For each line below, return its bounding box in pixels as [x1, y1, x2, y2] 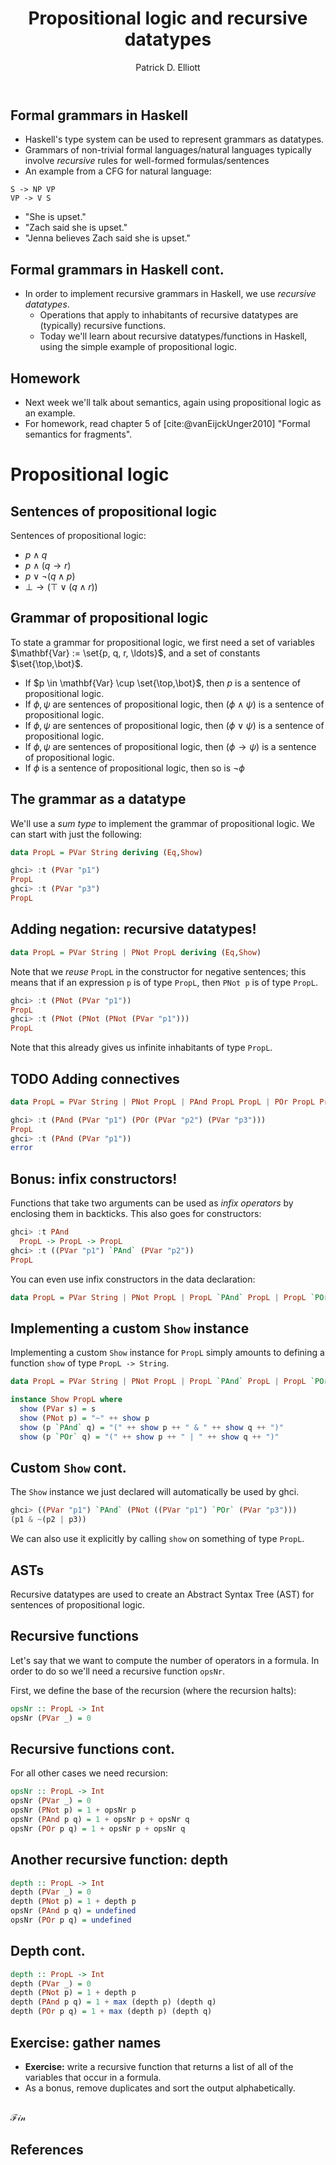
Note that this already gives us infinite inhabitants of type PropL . [10, 1042, 273, 1054]
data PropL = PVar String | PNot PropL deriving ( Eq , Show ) [10, 947, 262, 957]
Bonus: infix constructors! [10, 1170, 178, 1187]
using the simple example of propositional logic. [39, 341, 238, 353]
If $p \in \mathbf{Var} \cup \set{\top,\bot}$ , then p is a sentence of [24, 677, 301, 689]
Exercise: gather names [10, 2034, 162, 2051]
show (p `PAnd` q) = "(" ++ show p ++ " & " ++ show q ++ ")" [19, 1422, 284, 1432]
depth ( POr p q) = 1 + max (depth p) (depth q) [10, 2007, 213, 2017]
